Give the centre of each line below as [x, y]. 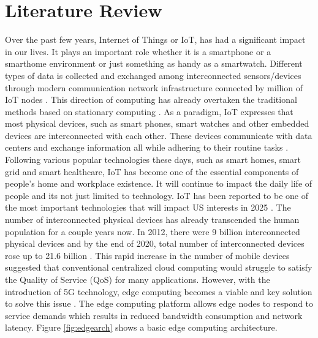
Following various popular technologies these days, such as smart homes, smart [153, 160]
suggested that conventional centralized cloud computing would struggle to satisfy [159, 267]
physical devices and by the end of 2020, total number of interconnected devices [155, 243]
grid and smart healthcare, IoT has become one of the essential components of [152, 171]
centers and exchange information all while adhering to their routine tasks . [147, 147]
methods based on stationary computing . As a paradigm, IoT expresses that [149, 111]
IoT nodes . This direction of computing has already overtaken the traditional [151, 100]
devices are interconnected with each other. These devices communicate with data [159, 135]
